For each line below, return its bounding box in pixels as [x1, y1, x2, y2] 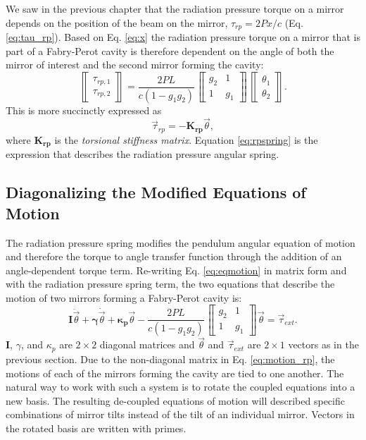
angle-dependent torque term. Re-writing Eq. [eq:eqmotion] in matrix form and [6, 262, 347, 277]
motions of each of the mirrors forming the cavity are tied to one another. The [6, 365, 344, 380]
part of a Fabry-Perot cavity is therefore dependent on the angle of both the [6, 43, 334, 58]
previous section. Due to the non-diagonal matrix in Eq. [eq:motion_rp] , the [6, 351, 335, 366]
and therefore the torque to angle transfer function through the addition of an [6, 249, 342, 264]
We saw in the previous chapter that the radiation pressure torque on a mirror [6, 1, 344, 16]
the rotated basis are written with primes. [6, 420, 187, 435]
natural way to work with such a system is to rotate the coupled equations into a [6, 379, 355, 394]
